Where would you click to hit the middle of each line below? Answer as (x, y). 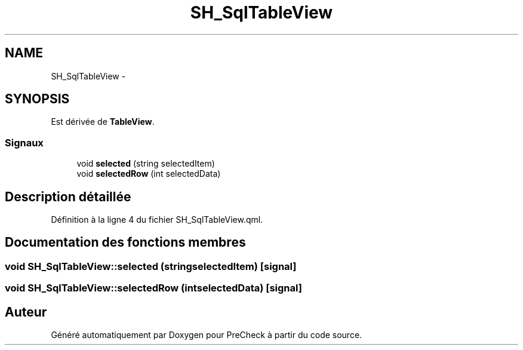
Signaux (24, 142)
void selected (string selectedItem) (146, 164)
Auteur (26, 312)
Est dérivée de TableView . (103, 122)
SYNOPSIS (37, 99)
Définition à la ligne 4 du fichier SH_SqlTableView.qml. (157, 220)
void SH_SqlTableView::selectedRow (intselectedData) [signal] (153, 288)
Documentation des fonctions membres (125, 242)
